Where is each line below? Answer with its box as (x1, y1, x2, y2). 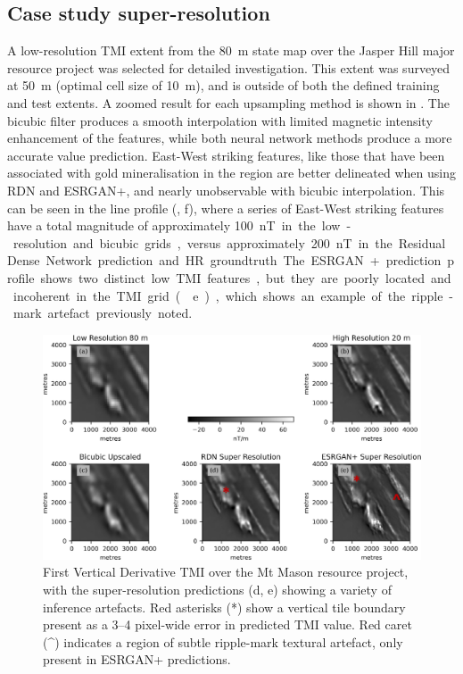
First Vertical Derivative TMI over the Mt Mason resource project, (43, 562, 409, 581)
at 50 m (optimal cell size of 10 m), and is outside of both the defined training (7, 76, 440, 95)
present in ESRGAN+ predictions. (43, 650, 231, 669)
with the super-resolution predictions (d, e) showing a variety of (43, 580, 392, 599)
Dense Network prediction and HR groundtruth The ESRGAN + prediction (7, 251, 442, 270)
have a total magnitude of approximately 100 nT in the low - (7, 216, 351, 235)
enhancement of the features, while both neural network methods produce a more (7, 129, 452, 147)
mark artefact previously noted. (12, 304, 193, 322)
